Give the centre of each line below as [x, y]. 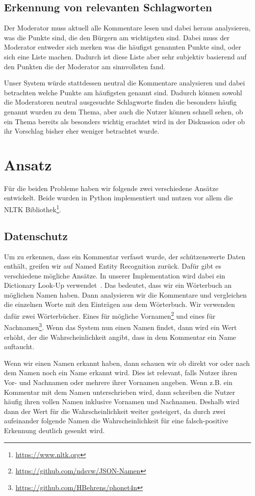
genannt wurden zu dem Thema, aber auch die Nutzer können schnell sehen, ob [124, 111]
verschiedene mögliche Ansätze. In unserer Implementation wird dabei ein [115, 275]
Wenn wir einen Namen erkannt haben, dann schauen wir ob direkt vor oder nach [127, 363]
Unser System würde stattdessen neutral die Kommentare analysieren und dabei [125, 83]
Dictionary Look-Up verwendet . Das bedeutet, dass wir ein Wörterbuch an [118, 285]
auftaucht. [19, 346]
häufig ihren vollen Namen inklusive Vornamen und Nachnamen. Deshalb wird [122, 401]
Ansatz [28, 164]
